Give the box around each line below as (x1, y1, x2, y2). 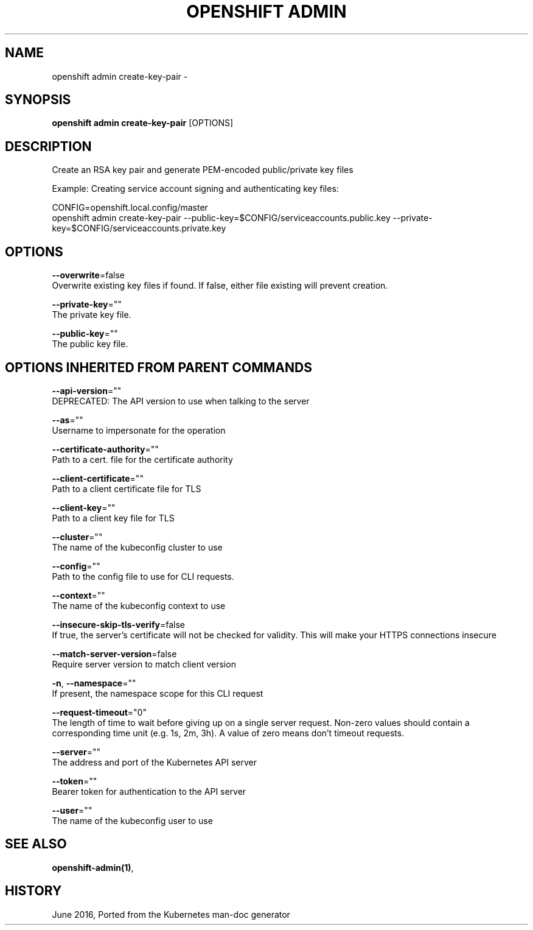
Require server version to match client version (52, 658, 236, 669)
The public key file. (52, 339, 128, 350)
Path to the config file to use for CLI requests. (52, 571, 234, 582)
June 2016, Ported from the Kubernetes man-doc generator (52, 909, 290, 920)
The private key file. (52, 309, 131, 320)
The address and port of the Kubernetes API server (52, 756, 257, 767)
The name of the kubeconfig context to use (52, 600, 226, 611)
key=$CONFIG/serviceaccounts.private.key (52, 223, 226, 234)
